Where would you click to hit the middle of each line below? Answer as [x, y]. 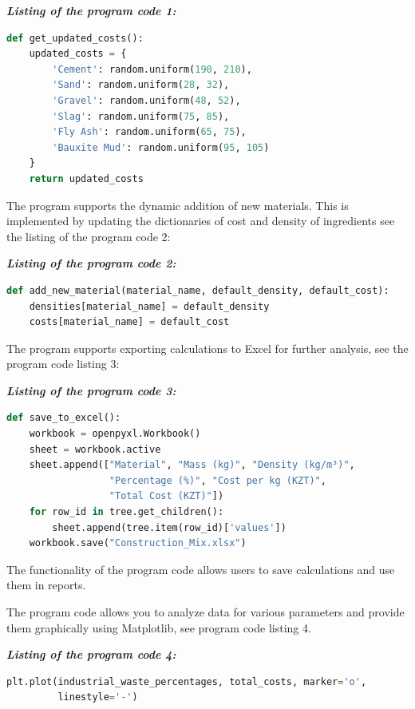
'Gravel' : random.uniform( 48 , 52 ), [146, 100]
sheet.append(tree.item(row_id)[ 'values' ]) [169, 527]
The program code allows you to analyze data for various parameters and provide [206, 612]
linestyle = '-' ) [98, 697]
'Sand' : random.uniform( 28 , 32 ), [141, 85]
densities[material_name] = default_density [149, 306]
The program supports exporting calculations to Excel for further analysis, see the [207, 348]
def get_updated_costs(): [75, 38]
